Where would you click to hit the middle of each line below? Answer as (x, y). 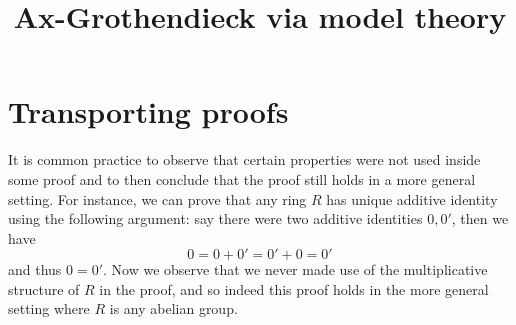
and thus (35, 269)
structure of (44, 288)
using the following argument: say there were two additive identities (215, 218)
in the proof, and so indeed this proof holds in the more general (294, 288)
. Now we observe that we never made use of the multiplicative (295, 269)
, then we (480, 218)
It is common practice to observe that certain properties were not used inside (244, 159)
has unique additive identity (412, 198)
